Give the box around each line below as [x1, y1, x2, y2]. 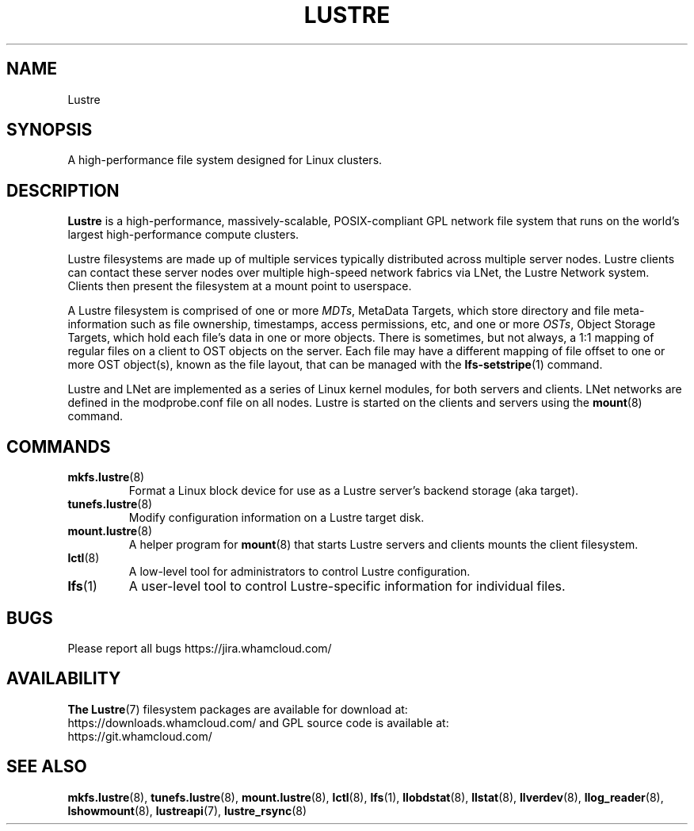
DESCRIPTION [6, 180, 120, 201]
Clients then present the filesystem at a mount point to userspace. [67, 279, 412, 293]
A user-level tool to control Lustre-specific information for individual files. [128, 578, 566, 595]
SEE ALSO [6, 756, 87, 777]
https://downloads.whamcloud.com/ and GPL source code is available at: [67, 715, 449, 730]
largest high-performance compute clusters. [67, 228, 299, 242]
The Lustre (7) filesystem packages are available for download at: [67, 702, 408, 716]
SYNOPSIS [6, 120, 93, 140]
